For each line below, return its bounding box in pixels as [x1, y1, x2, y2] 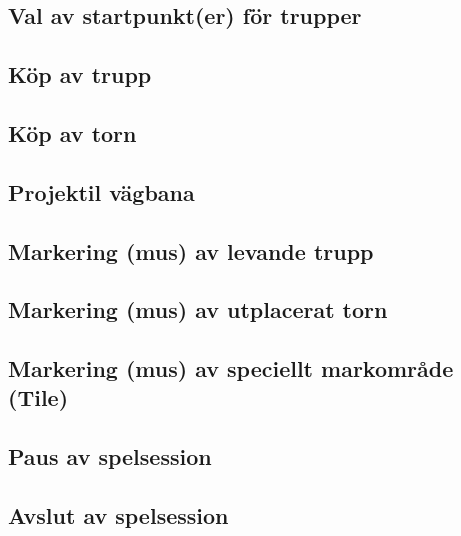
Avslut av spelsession [8, 500, 229, 531]
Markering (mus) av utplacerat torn [8, 294, 388, 325]
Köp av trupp [8, 59, 152, 90]
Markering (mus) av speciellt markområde [8, 353, 454, 384]
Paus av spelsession [8, 441, 212, 472]
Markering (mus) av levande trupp [8, 235, 374, 266]
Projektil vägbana [8, 176, 195, 207]
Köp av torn [8, 117, 137, 148]
